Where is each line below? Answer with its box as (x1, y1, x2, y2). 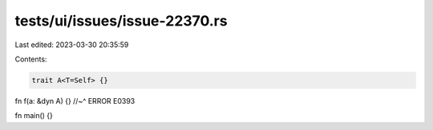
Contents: (14, 54, 47, 64)
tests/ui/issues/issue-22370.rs (14, 12, 228, 30)
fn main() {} (14, 111, 54, 120)
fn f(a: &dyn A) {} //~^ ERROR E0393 (14, 96, 136, 105)
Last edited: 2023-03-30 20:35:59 (14, 40, 129, 49)
